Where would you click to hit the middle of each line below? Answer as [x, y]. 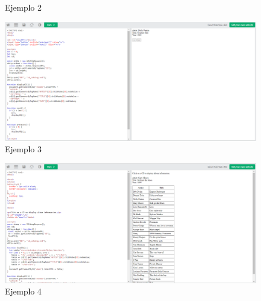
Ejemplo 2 [23, 7]
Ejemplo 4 [23, 291]
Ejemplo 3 [23, 149]
